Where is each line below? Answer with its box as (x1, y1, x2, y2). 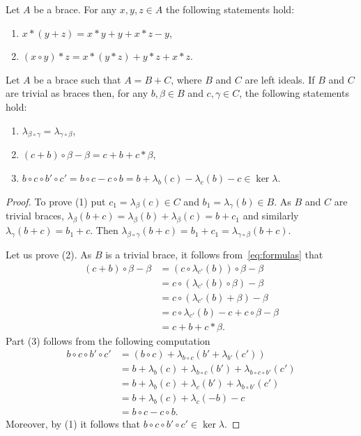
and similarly (243, 208, 299, 223)
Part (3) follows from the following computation (6, 333, 210, 348)
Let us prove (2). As (6, 247, 92, 261)
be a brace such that (33, 72, 121, 86)
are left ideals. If (245, 72, 315, 86)
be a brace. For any (33, 2, 117, 16)
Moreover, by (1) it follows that (6, 416, 141, 431)
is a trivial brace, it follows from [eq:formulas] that (105, 247, 323, 261)
